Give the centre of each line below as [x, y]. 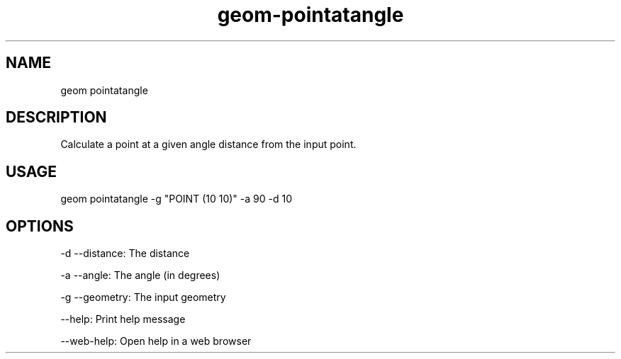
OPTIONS [40, 226]
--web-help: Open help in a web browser [156, 341]
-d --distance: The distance [125, 253]
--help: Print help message [123, 319]
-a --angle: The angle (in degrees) [140, 275]
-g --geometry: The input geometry [143, 297]
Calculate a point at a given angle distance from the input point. [208, 144]
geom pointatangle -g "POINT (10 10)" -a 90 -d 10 [176, 199]
